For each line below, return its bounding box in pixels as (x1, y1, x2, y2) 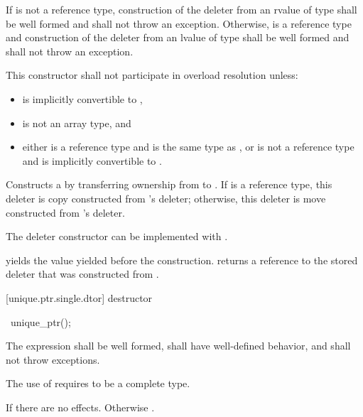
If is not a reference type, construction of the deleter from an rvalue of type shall (6, 2, 357, 16)
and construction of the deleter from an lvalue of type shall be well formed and (6, 30, 350, 45)
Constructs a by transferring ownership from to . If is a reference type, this (6, 177, 332, 192)
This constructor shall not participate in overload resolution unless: (6, 67, 298, 82)
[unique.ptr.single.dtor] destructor (6, 290, 153, 305)
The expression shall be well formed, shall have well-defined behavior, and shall (6, 338, 351, 353)
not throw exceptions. (6, 352, 100, 367)
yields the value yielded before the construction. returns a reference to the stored (6, 252, 358, 267)
